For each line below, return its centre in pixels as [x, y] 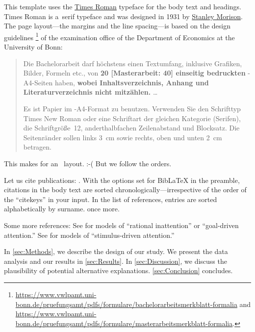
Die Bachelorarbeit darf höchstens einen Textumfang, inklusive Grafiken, [133, 63]
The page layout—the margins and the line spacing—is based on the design [117, 26]
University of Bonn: [33, 47]
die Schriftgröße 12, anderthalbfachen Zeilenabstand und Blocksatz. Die [131, 128]
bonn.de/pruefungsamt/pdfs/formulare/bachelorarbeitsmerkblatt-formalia [126, 304]
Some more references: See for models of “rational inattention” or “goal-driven [121, 225]
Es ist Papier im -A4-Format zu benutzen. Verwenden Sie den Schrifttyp [132, 108]
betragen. [38, 147]
